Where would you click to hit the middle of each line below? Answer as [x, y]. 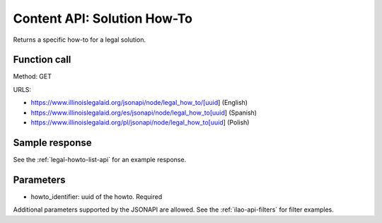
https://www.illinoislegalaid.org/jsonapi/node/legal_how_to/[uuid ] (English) [139, 103]
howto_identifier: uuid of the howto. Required [97, 196]
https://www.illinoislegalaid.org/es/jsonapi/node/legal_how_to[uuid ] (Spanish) [144, 113]
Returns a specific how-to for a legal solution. [80, 40]
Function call [42, 60]
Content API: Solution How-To [103, 18]
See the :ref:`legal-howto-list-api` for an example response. [100, 159]
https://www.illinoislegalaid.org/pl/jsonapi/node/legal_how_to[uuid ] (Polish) [140, 122]
